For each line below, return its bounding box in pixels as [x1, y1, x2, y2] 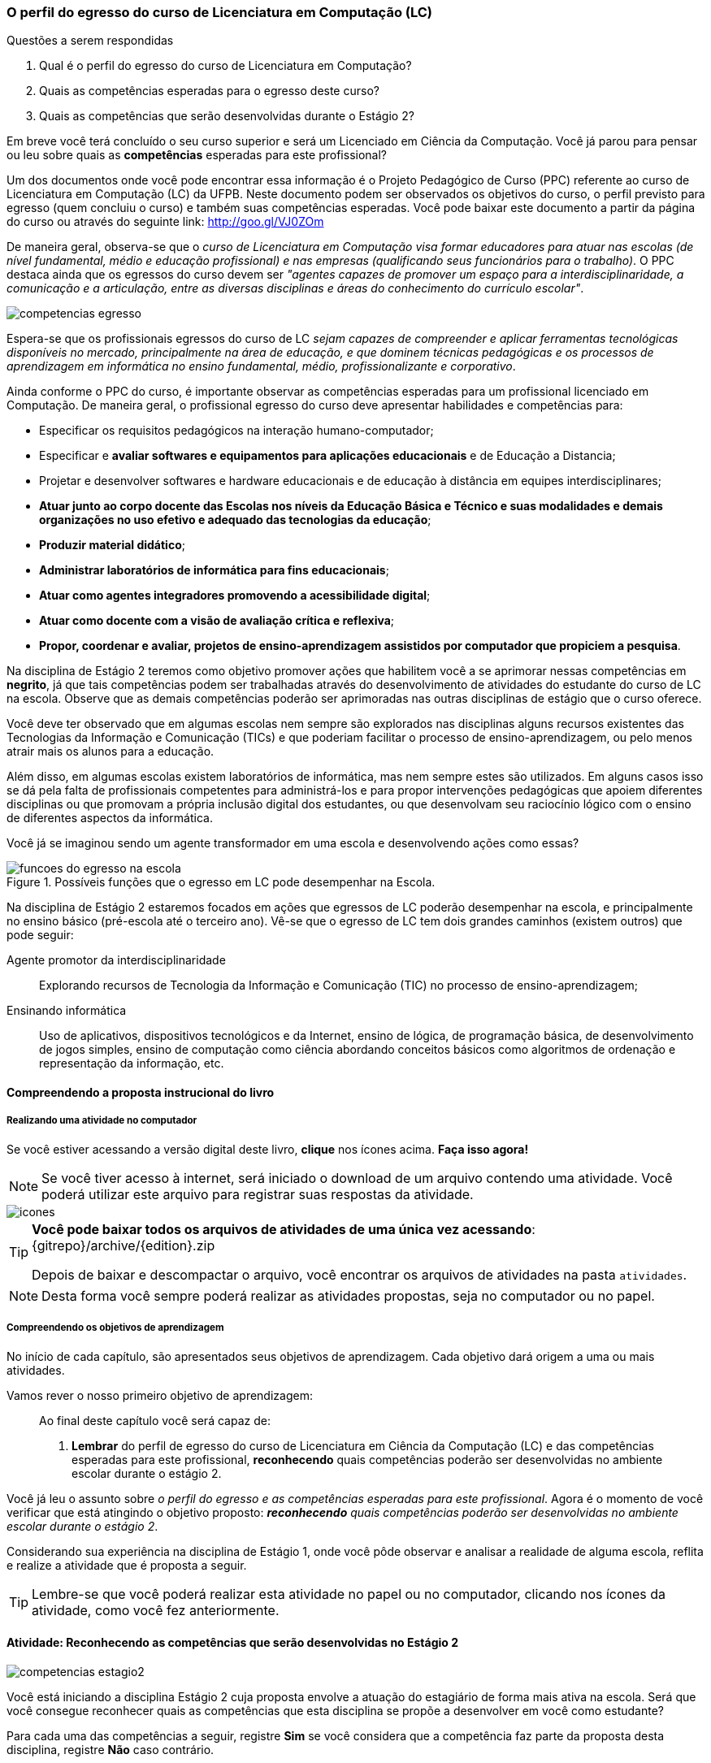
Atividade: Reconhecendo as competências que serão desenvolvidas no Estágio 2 [7, 1635, 459, 1650]
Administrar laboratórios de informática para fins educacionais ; [39, 563, 389, 578]
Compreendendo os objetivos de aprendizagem [7, 1322, 224, 1334]
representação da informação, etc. [39, 1056, 224, 1071]
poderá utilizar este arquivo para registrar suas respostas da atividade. [41, 1185, 474, 1202]
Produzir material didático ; [39, 538, 185, 552]
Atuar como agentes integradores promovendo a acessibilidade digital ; [39, 588, 431, 603]
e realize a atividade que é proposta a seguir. [7, 1557, 247, 1572]
